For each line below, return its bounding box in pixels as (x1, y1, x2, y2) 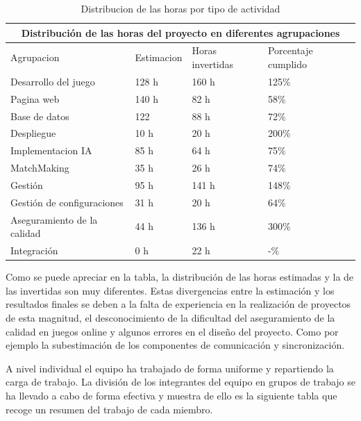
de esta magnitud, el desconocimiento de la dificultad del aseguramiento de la (6, 310, 335, 324)
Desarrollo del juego (10, 74, 95, 88)
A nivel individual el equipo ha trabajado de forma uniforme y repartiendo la (6, 361, 334, 375)
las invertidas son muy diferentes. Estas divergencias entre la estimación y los (6, 283, 335, 297)
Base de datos (10, 108, 69, 123)
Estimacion (135, 50, 183, 65)
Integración (10, 243, 58, 258)
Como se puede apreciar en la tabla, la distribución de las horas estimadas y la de (6, 270, 354, 284)
